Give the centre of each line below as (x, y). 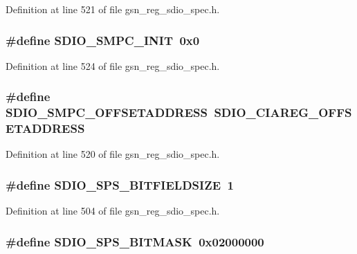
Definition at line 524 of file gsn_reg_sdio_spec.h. (113, 65)
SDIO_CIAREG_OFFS (283, 112)
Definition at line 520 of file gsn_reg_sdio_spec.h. (113, 154)
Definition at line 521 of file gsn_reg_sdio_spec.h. (113, 9)
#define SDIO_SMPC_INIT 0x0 (103, 40)
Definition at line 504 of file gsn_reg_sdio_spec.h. (113, 211)
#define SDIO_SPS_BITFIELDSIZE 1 (120, 184)
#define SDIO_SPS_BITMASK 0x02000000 (135, 241)
